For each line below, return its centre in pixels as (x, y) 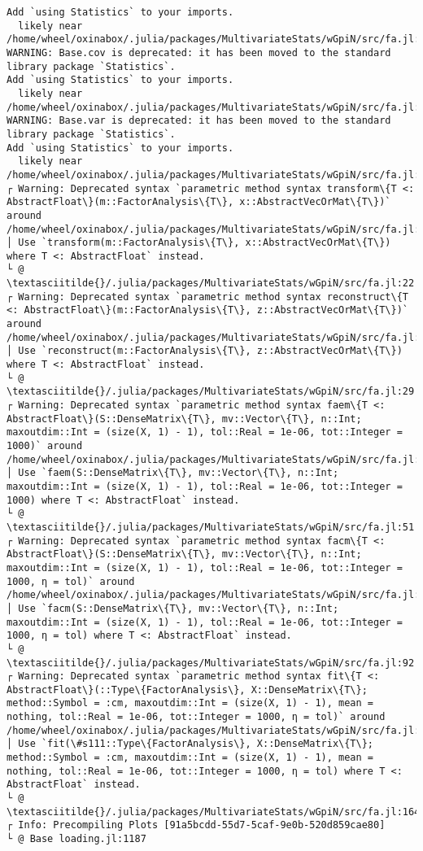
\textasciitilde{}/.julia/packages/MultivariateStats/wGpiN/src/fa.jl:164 (214, 812)
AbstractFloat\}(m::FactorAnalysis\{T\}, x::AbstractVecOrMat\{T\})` (199, 202)
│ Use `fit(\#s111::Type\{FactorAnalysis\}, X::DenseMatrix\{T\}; (190, 744)
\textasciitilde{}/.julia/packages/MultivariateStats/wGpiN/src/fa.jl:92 (211, 663)
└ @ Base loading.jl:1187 (76, 839)
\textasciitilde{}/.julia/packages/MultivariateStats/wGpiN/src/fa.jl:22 (211, 284)
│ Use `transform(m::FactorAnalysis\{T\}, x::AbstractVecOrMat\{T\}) (199, 243)
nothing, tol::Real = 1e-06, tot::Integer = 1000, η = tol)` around (196, 717)
